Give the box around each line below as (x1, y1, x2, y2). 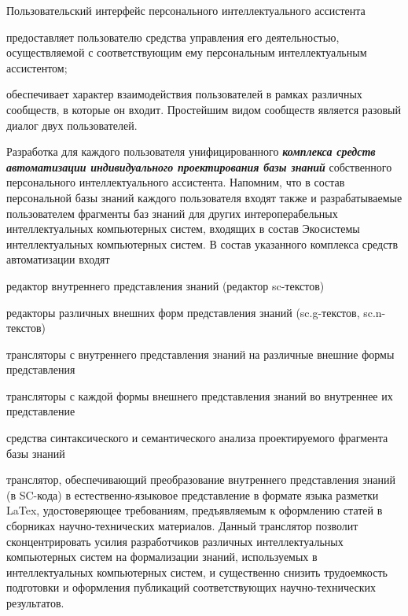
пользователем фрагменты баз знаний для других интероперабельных (6, 205, 338, 221)
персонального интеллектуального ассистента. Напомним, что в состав (6, 174, 345, 190)
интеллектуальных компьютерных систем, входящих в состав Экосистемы (6, 220, 360, 237)
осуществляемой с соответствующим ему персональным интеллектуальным (6, 44, 367, 61)
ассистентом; (6, 59, 68, 76)
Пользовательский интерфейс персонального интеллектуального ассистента (6, 2, 366, 18)
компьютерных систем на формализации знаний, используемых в (6, 548, 318, 565)
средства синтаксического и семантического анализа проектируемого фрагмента (6, 430, 388, 446)
